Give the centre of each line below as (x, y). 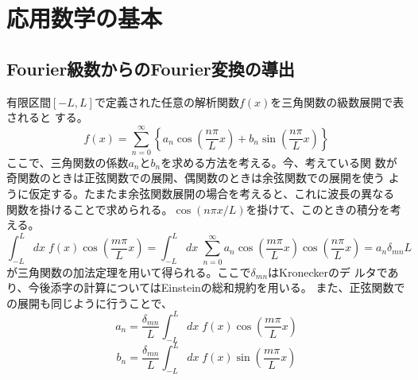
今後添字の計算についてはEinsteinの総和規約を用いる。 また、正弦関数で (217, 287)
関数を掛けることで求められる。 (90, 209)
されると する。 (47, 117)
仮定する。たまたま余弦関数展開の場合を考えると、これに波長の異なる (211, 194)
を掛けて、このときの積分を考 (323, 209)
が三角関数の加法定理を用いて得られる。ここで (129, 271)
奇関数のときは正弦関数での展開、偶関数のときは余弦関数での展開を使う (195, 178)
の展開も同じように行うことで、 (90, 302)
